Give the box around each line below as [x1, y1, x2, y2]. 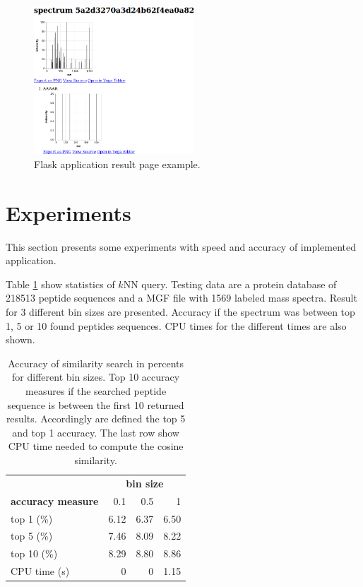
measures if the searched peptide [25, 384, 167, 398]
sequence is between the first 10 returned [7, 397, 184, 412]
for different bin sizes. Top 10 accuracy [12, 369, 180, 384]
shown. [6, 332, 35, 347]
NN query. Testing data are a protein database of [123, 276, 337, 291]
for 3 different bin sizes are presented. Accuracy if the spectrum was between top [6, 304, 355, 319]
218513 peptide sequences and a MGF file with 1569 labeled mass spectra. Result [6, 290, 357, 305]
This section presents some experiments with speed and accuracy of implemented [6, 239, 357, 254]
